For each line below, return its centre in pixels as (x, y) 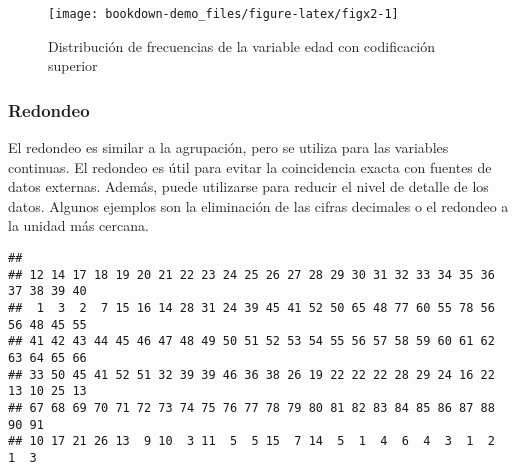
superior (73, 65)
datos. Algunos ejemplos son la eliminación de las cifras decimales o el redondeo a (258, 205)
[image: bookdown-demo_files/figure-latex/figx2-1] (223, 14)
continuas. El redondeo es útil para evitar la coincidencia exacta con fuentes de (250, 166)
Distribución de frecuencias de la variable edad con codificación (242, 45)
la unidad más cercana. (78, 225)
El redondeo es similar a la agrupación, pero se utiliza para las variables (228, 147)
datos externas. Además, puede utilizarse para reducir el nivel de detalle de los (248, 186)
